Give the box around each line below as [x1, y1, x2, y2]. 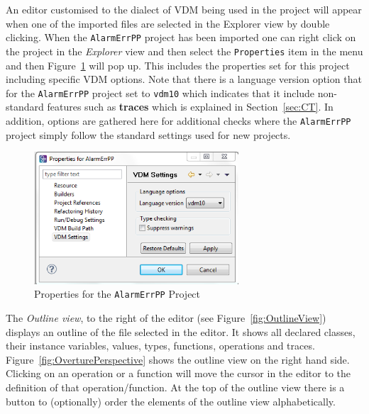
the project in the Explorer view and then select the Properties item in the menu [6, 43, 363, 58]
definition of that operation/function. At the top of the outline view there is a [6, 380, 345, 395]
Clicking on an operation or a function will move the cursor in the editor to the [6, 366, 351, 381]
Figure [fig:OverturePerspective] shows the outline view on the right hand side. [6, 352, 350, 367]
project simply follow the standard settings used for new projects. [6, 127, 291, 142]
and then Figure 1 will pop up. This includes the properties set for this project [6, 57, 350, 72]
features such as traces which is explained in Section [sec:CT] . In [47, 99, 334, 114]
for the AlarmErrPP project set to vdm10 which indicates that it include [6, 85, 315, 100]
